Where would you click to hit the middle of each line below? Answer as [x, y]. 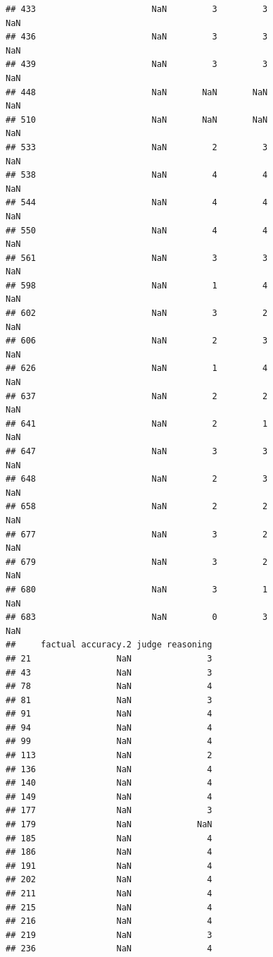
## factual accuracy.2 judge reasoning [109, 645]
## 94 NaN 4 [109, 727]
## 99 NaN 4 [109, 742]
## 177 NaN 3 [109, 811]
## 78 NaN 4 [109, 687]
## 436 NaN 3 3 [137, 37]
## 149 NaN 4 [109, 797]
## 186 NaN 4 [109, 852]
